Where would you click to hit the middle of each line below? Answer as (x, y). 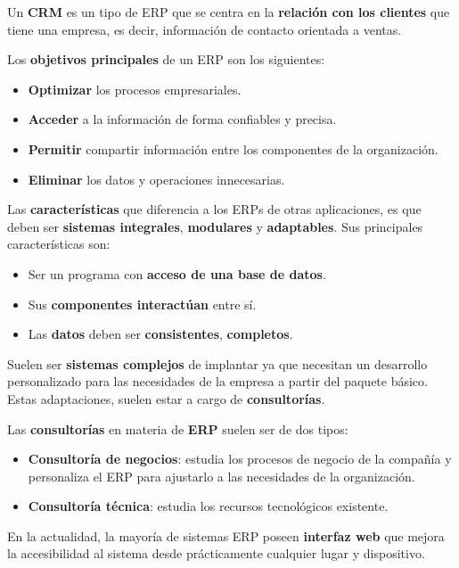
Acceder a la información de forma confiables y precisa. (182, 119)
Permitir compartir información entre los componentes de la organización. (233, 148)
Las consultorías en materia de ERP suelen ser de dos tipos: (178, 428)
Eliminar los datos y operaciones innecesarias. (156, 179)
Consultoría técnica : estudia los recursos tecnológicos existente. (208, 506)
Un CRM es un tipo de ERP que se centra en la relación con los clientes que (229, 12)
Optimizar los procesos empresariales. (135, 89)
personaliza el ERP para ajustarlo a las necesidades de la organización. (221, 476)
